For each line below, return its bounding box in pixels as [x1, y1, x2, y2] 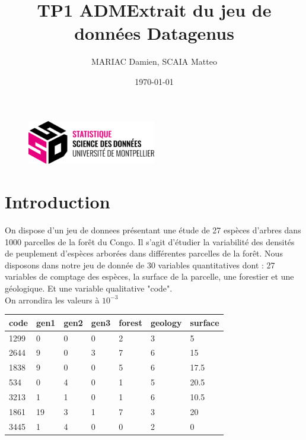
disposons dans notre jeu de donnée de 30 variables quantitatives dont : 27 [5, 258, 275, 271]
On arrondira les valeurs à [5, 293, 100, 306]
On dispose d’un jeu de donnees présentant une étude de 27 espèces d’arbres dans [5, 224, 301, 236]
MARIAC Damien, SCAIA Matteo [91, 55, 217, 68]
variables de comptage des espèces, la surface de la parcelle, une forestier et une [5, 270, 294, 283]
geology [150, 316, 182, 328]
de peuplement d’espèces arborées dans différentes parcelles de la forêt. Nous [5, 247, 283, 259]
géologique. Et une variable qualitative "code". [5, 281, 173, 294]
